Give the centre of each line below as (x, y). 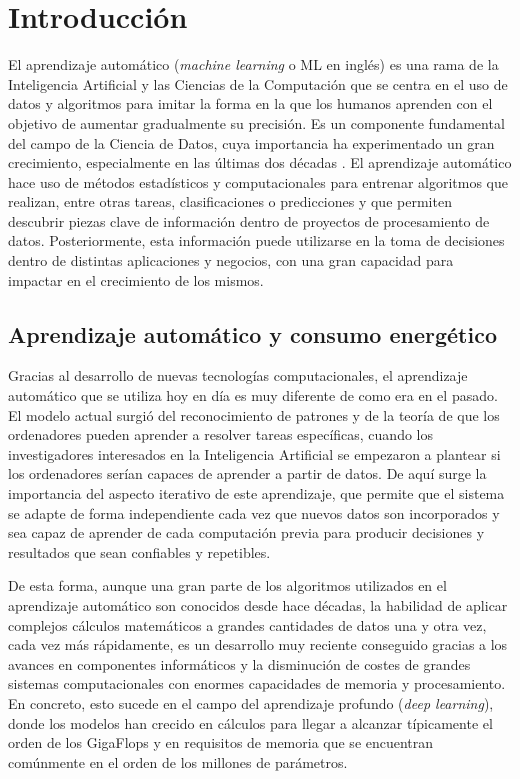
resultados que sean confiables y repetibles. (139, 551)
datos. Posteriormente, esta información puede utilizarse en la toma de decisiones (256, 240)
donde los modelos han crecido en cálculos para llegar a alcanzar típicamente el (250, 722)
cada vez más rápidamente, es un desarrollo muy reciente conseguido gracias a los (258, 644)
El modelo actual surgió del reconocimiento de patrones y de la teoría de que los (254, 414)
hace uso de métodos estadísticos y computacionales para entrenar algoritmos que (258, 181)
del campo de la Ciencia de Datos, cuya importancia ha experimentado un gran (251, 142)
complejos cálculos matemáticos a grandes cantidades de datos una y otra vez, (247, 624)
